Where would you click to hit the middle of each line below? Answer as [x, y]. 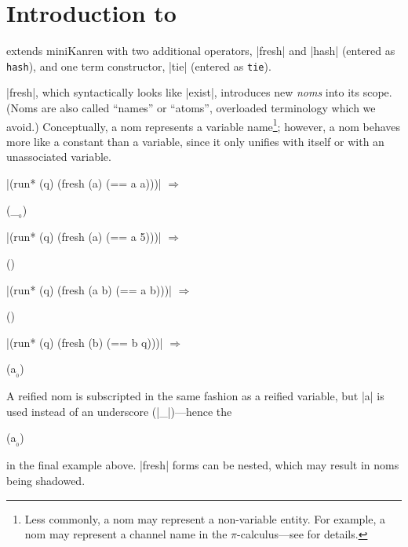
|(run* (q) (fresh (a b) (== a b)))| [89, 289]
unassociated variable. [59, 157]
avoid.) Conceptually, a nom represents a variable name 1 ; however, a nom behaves [204, 125]
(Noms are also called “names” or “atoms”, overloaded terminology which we [191, 107]
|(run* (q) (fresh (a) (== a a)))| [84, 183]
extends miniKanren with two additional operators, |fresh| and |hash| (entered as [201, 51]
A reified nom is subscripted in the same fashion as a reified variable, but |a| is [195, 396]
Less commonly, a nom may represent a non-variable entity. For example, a [205, 518]
